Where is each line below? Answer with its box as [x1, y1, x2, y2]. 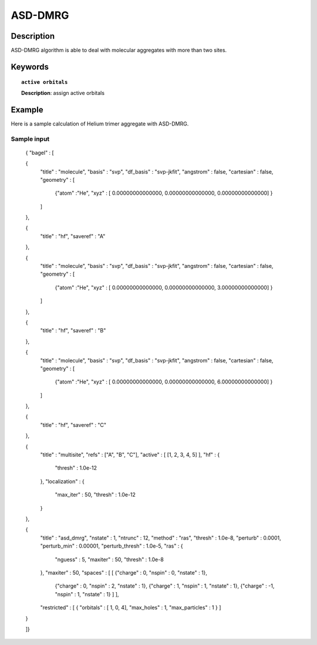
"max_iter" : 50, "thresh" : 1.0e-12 [55, 491, 136, 498]
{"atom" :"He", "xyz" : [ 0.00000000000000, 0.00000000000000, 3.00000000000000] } [55, 284, 273, 291]
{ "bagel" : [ [25, 149, 54, 156]
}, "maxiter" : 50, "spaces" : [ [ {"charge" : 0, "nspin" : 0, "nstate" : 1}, [40, 569, 208, 576]
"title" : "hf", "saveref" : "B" [40, 327, 106, 334]
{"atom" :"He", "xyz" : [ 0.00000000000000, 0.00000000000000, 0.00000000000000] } [55, 189, 273, 196]
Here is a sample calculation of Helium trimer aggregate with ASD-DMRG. [11, 120, 189, 127]
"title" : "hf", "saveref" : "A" [40, 232, 106, 240]
